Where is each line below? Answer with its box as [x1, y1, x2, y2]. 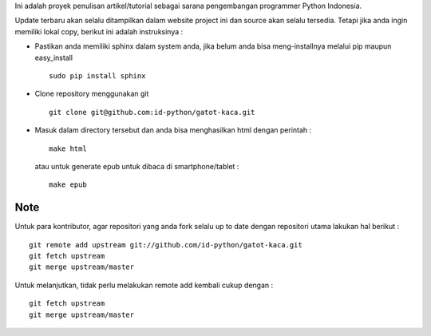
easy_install [34, 53, 73, 62]
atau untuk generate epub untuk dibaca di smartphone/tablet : [34, 161, 239, 171]
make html [49, 144, 87, 153]
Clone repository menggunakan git [34, 89, 149, 99]
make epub [49, 180, 87, 189]
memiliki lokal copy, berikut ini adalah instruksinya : [14, 26, 184, 36]
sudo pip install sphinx [49, 71, 146, 80]
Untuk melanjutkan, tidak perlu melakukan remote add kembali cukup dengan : [14, 280, 274, 290]
